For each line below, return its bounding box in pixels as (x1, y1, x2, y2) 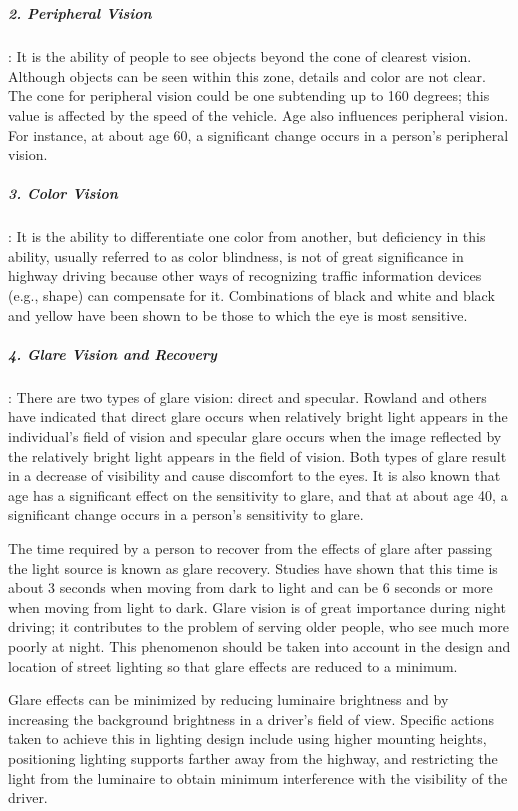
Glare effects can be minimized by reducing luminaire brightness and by (8, 689, 449, 710)
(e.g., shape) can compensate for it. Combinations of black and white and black (8, 285, 495, 306)
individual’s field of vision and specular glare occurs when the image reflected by (8, 426, 502, 446)
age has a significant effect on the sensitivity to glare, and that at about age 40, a (8, 484, 508, 505)
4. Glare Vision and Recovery (8, 343, 217, 364)
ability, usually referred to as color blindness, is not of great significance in (8, 245, 464, 266)
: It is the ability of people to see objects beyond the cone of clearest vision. (8, 46, 472, 67)
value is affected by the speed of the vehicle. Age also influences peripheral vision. (8, 104, 509, 125)
